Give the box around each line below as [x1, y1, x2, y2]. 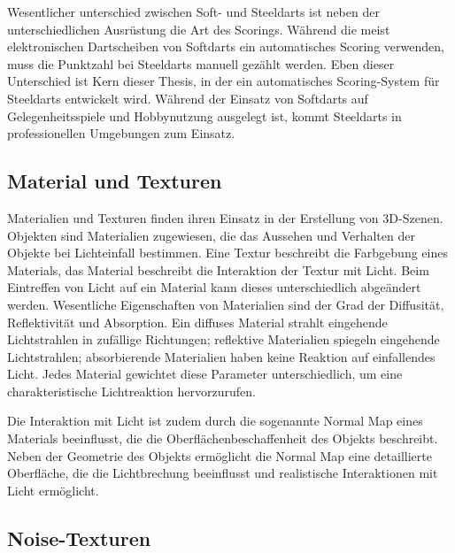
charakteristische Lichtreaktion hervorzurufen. [7, 381, 256, 400]
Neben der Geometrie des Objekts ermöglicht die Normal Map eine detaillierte [7, 446, 432, 465]
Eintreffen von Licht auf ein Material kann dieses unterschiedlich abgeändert [7, 278, 421, 296]
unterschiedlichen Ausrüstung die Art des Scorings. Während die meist [7, 19, 390, 38]
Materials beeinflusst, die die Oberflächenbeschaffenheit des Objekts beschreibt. [7, 429, 438, 448]
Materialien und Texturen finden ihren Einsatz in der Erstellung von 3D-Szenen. [7, 208, 443, 227]
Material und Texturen [7, 167, 222, 195]
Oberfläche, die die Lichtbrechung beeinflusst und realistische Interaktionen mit [7, 464, 438, 482]
